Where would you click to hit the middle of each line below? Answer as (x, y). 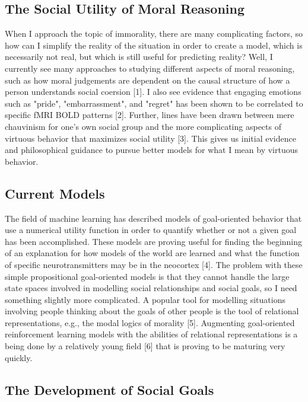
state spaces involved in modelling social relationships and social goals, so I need (151, 288)
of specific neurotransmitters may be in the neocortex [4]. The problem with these (154, 264)
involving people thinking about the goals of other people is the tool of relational (152, 311)
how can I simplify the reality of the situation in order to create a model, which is (154, 45)
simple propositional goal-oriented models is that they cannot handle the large (147, 276)
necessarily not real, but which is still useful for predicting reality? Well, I (139, 57)
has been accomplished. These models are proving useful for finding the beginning (154, 241)
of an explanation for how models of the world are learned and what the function (152, 253)
